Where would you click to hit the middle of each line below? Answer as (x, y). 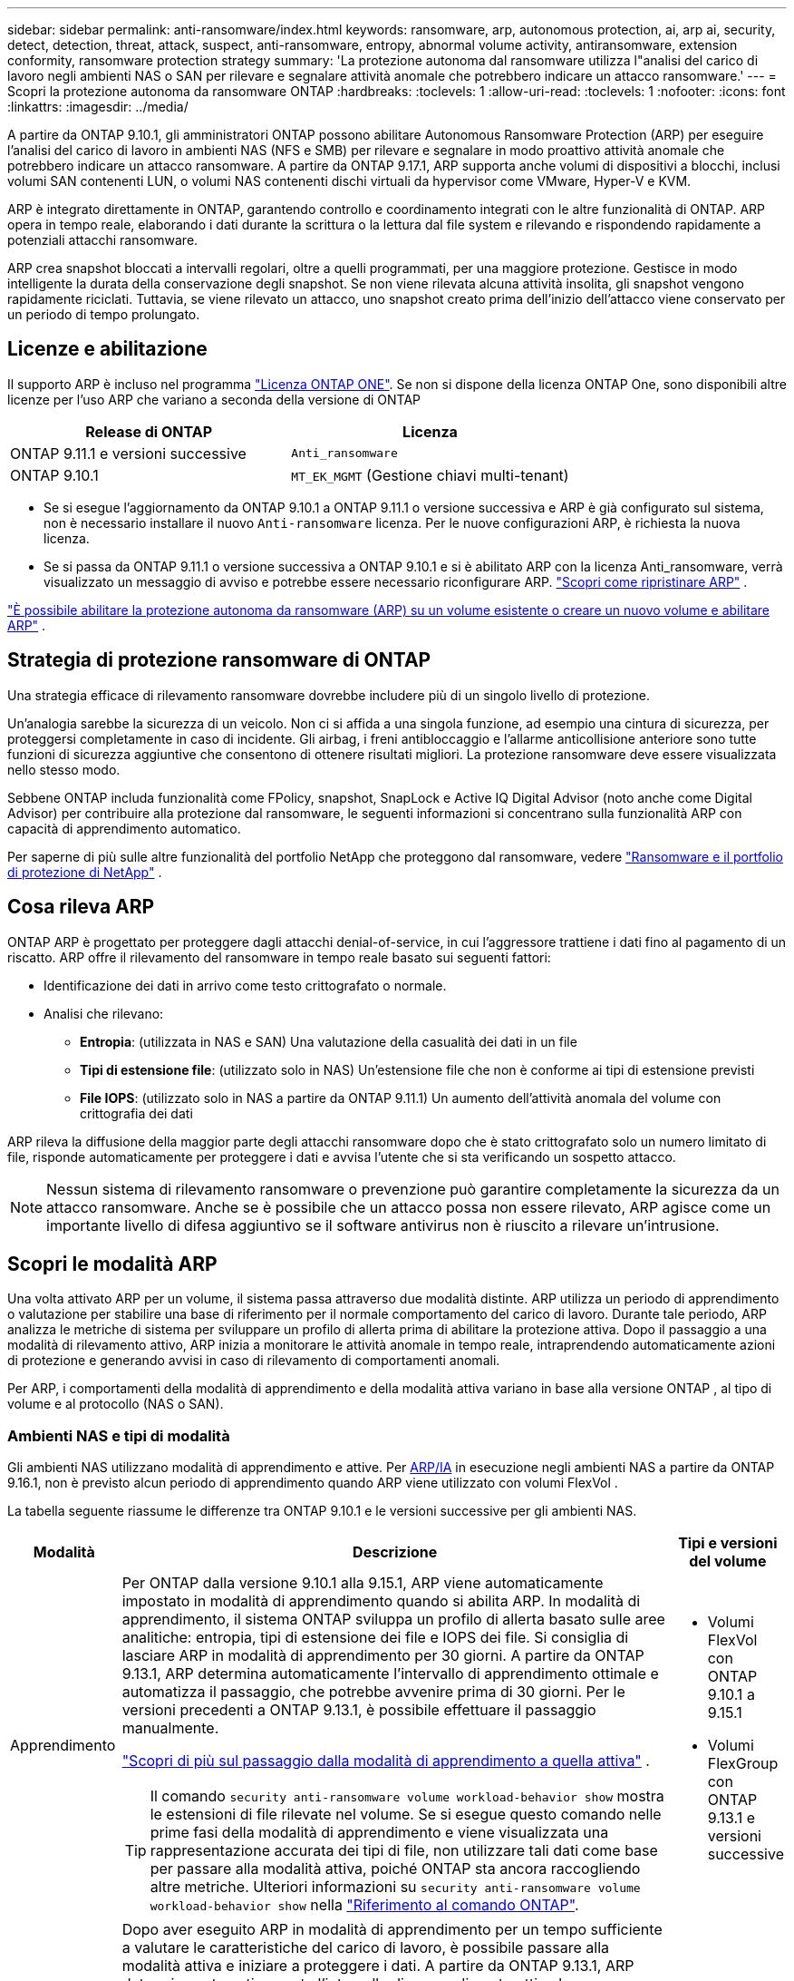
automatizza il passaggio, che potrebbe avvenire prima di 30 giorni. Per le (373, 1692)
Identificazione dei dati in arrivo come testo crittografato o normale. (245, 985)
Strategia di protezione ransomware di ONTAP (219, 660)
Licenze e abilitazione (107, 349)
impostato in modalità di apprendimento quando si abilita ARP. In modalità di (381, 1601)
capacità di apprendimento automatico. (124, 828)
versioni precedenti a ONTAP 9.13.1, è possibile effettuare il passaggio (359, 1710)
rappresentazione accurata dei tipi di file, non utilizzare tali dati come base (404, 1851)
